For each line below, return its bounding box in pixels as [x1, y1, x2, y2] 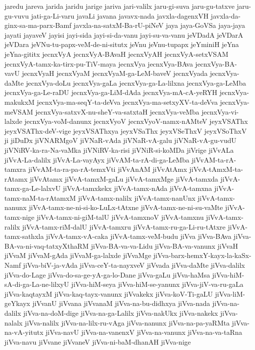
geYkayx [4, 298, 30, 308]
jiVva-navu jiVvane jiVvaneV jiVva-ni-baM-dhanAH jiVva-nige [4, 336, 191, 347]
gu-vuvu [4, 10, 29, 21]
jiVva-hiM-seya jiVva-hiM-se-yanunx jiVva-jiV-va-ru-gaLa [71, 279, 244, 289]
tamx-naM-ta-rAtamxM [4, 192, 76, 203]
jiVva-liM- [215, 288, 245, 299]
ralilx [4, 221, 20, 232]
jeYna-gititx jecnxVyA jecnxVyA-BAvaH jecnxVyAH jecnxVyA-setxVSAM [4, 48, 229, 59]
